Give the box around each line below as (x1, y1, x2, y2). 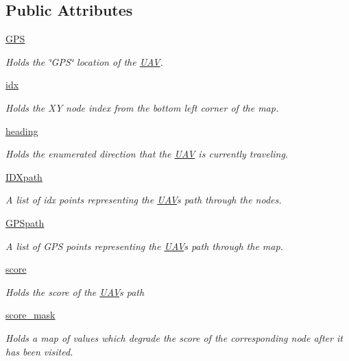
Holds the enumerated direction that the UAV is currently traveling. (5, 147, 289, 161)
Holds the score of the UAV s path (5, 284, 145, 299)
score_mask (5, 308, 56, 322)
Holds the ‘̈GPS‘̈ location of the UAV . (5, 54, 163, 69)
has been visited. (5, 344, 73, 358)
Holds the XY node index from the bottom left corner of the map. (5, 100, 279, 114)
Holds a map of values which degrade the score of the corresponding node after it (5, 330, 343, 345)
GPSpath (5, 215, 45, 229)
